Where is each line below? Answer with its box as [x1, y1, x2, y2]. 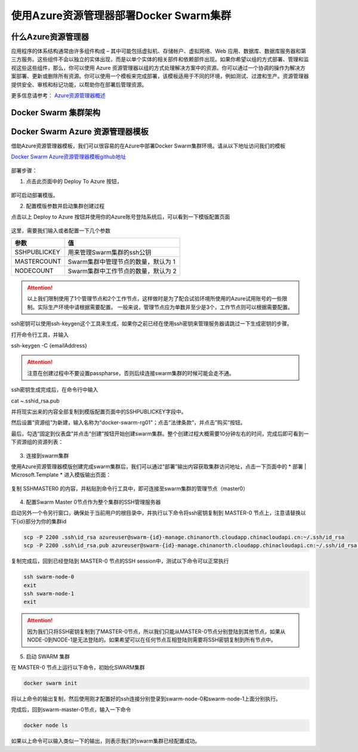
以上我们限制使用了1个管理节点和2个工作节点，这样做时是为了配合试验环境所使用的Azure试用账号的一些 [27, 295, 283, 302]
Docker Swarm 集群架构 [11, 108, 101, 118]
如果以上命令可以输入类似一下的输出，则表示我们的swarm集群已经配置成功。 [11, 738, 200, 745]
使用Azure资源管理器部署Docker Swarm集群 [11, 9, 232, 22]
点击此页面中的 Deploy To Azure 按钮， [26, 178, 122, 185]
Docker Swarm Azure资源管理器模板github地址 [11, 153, 126, 161]
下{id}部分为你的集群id [11, 517, 67, 525]
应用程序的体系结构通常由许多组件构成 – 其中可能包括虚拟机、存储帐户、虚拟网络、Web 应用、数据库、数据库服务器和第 [11, 48, 307, 55]
